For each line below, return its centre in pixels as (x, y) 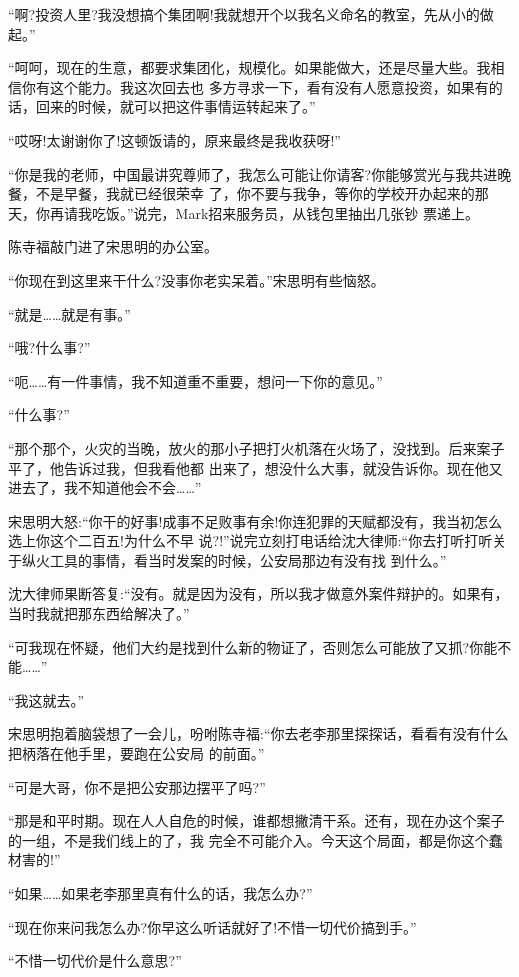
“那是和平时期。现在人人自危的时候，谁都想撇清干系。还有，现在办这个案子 (256, 820)
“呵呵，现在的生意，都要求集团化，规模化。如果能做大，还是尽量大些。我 (249, 67)
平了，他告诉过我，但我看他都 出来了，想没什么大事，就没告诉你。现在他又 (255, 467)
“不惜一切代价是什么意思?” (95, 960)
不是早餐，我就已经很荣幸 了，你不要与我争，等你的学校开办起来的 (255, 193)
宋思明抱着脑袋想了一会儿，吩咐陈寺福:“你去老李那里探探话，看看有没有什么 (258, 733)
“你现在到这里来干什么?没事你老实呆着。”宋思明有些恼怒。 (196, 279)
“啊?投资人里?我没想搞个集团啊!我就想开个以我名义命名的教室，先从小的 (244, 14)
